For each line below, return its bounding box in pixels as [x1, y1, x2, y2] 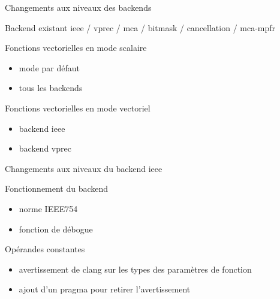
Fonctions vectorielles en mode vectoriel [5, 101, 150, 114]
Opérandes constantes [5, 243, 85, 255]
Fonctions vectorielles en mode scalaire [5, 41, 147, 54]
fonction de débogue [19, 222, 93, 235]
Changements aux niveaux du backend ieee [5, 162, 162, 174]
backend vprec [19, 142, 71, 155]
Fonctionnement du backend [5, 182, 109, 195]
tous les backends [19, 81, 83, 94]
